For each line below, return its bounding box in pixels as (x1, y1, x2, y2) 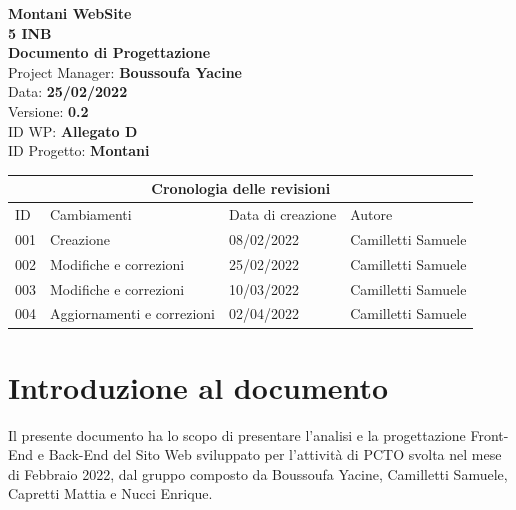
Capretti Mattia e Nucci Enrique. (8, 483, 213, 504)
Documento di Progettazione (8, 42, 211, 63)
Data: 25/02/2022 (8, 81, 128, 102)
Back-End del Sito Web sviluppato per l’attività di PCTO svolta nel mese (48, 444, 502, 465)
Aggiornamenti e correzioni (50, 303, 216, 324)
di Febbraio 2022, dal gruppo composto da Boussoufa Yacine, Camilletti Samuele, (8, 463, 508, 484)
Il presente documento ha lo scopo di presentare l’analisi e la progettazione (8, 424, 466, 445)
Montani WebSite (8, 3, 132, 23)
